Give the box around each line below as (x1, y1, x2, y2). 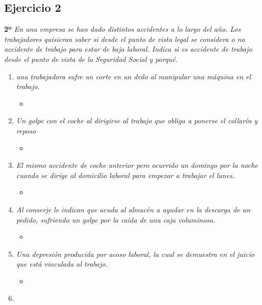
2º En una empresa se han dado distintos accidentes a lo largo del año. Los (4, 24, 241, 34)
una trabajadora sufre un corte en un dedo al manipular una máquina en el (16, 71, 251, 81)
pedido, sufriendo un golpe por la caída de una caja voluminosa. (16, 214, 215, 225)
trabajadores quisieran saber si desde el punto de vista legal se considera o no (4, 33, 245, 44)
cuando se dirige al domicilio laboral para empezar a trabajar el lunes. (16, 169, 235, 180)
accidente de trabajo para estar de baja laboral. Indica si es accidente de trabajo (4, 43, 252, 54)
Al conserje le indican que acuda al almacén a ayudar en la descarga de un (16, 204, 251, 214)
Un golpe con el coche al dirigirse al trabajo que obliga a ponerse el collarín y (16, 115, 258, 126)
